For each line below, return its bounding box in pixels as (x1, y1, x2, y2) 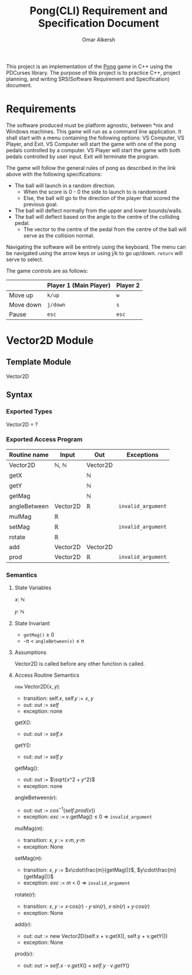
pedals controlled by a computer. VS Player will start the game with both (6, 146, 181, 153)
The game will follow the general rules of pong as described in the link (6, 164, 176, 171)
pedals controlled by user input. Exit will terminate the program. (6, 153, 160, 160)
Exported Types (6, 408, 53, 416)
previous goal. (23, 201, 58, 208)
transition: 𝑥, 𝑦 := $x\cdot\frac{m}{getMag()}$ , (23, 866, 136, 873)
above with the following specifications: (6, 171, 102, 178)
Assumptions (14, 649, 47, 656)
